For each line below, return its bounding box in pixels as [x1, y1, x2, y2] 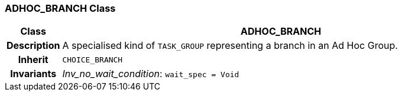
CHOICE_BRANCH [62, 55, 123, 64]
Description [7, 39, 60, 52]
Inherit [18, 54, 48, 66]
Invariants [10, 68, 57, 80]
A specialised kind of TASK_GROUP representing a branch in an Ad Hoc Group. [62, 39, 398, 52]
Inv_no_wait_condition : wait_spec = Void [62, 68, 239, 80]
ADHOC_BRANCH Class [5, 2, 116, 14]
